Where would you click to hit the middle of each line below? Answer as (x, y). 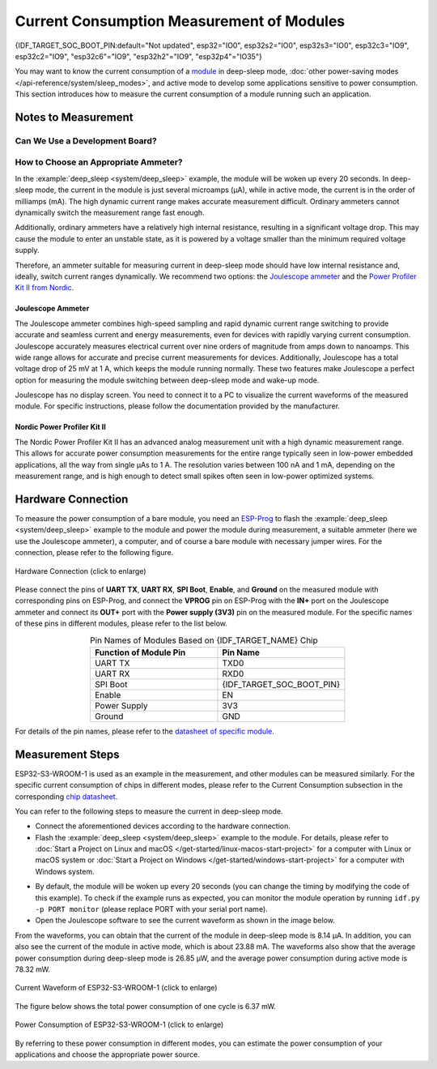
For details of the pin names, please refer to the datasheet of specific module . (145, 731)
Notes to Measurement (74, 117)
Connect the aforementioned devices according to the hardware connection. (163, 826)
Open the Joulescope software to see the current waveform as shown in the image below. (185, 921)
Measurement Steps (68, 754)
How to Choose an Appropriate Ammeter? (99, 162)
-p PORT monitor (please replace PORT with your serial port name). (152, 909)
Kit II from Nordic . (45, 288)
